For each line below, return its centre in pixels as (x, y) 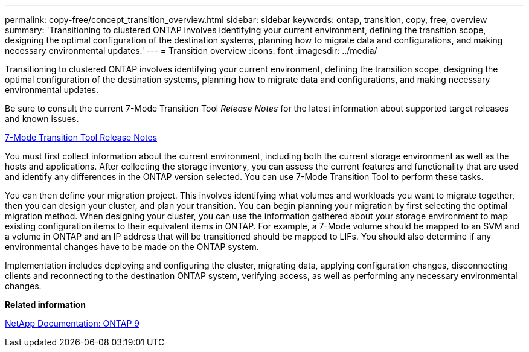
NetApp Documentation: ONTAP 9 (72, 323)
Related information (46, 305)
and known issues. (42, 119)
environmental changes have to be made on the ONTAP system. (132, 247)
